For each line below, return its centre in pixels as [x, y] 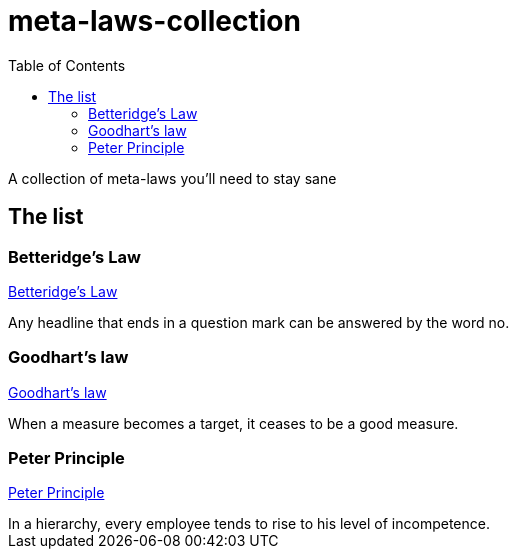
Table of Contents [67, 65]
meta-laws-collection [154, 21]
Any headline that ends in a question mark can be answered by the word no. [259, 322]
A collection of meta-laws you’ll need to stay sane [172, 178]
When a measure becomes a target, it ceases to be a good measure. [233, 423]
